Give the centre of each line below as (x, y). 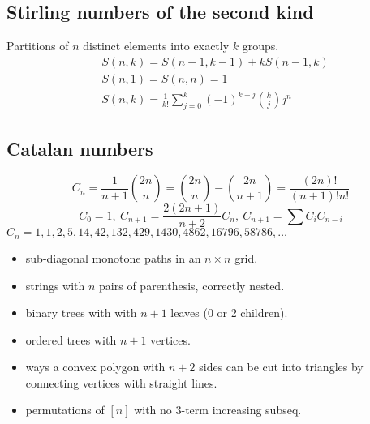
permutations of (65, 410)
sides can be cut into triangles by (281, 367)
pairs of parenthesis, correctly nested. (192, 285)
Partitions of (38, 46)
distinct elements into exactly (156, 46)
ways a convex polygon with (95, 367)
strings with (55, 285)
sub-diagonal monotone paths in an (113, 257)
